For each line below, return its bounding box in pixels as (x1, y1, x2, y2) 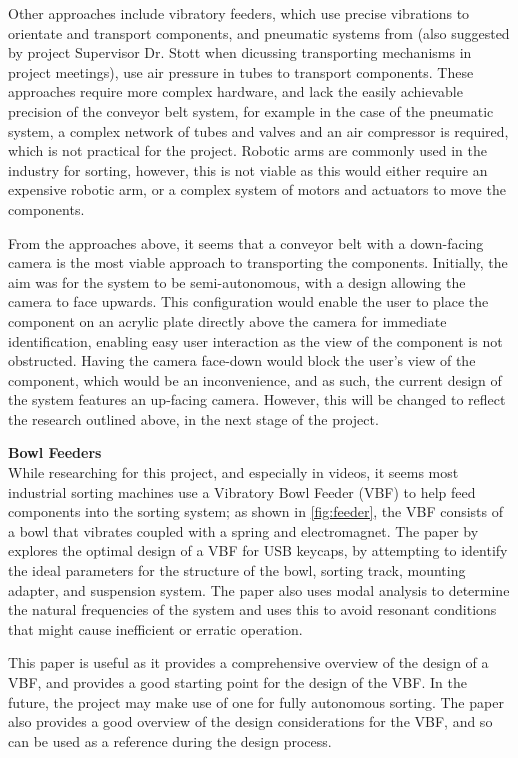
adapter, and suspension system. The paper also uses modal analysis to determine (8, 579, 510, 600)
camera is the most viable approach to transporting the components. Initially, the (8, 252, 508, 273)
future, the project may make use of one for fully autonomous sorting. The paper (8, 691, 504, 712)
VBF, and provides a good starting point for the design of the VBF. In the (8, 672, 467, 692)
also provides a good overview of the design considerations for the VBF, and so (8, 711, 493, 732)
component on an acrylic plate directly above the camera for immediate (8, 310, 447, 331)
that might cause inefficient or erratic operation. (8, 618, 303, 639)
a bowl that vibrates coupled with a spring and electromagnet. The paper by (8, 520, 479, 541)
